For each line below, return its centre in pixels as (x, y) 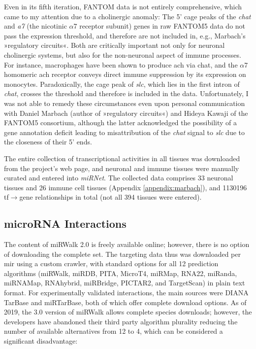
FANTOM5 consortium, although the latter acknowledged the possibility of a (121, 122)
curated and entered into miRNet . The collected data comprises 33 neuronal (119, 178)
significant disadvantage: (41, 341)
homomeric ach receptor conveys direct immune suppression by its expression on (125, 74)
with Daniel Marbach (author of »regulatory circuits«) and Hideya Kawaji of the (126, 113)
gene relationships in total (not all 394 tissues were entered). (111, 197)
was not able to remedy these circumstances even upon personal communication (125, 103)
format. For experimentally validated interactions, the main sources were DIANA (126, 293)
